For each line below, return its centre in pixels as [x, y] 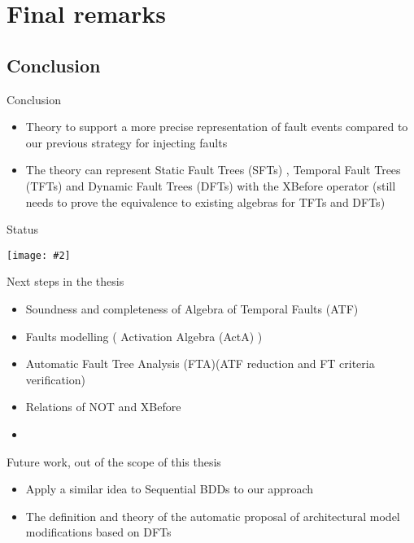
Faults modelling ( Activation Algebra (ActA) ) [144, 336]
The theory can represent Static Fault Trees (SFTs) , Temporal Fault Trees [213, 170]
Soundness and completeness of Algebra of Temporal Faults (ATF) [192, 308]
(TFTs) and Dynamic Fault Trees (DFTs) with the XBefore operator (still [211, 185]
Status [22, 229]
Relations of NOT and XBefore [103, 407]
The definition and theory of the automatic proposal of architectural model [213, 516]
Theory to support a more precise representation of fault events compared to [217, 127]
